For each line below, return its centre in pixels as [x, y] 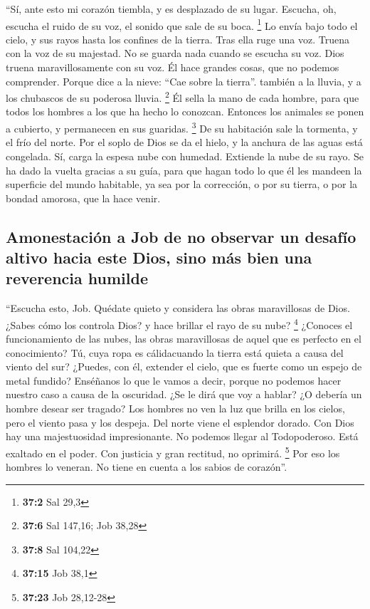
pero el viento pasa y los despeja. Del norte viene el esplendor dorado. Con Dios [180, 422]
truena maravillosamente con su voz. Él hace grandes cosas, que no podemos [173, 67]
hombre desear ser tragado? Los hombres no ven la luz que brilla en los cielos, [175, 408]
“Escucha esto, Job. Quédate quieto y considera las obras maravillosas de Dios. [178, 308]
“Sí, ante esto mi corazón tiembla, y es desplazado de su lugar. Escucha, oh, [171, 9]
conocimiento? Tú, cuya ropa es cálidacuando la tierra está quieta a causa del [175, 352]
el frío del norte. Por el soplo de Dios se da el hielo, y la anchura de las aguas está [184, 142]
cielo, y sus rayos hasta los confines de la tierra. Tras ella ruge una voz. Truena [178, 39]
